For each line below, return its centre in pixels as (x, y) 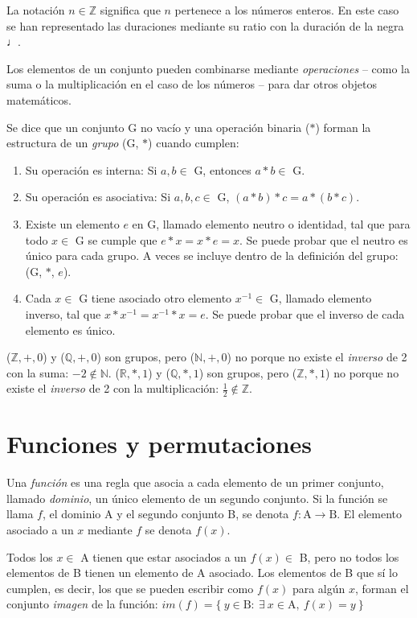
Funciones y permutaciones (159, 444)
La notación (36, 10)
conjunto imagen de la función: (82, 604)
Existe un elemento (72, 223)
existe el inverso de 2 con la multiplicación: (113, 388)
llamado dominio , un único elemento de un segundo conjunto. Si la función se (197, 498)
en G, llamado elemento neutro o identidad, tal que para (271, 223)
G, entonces (223, 169)
